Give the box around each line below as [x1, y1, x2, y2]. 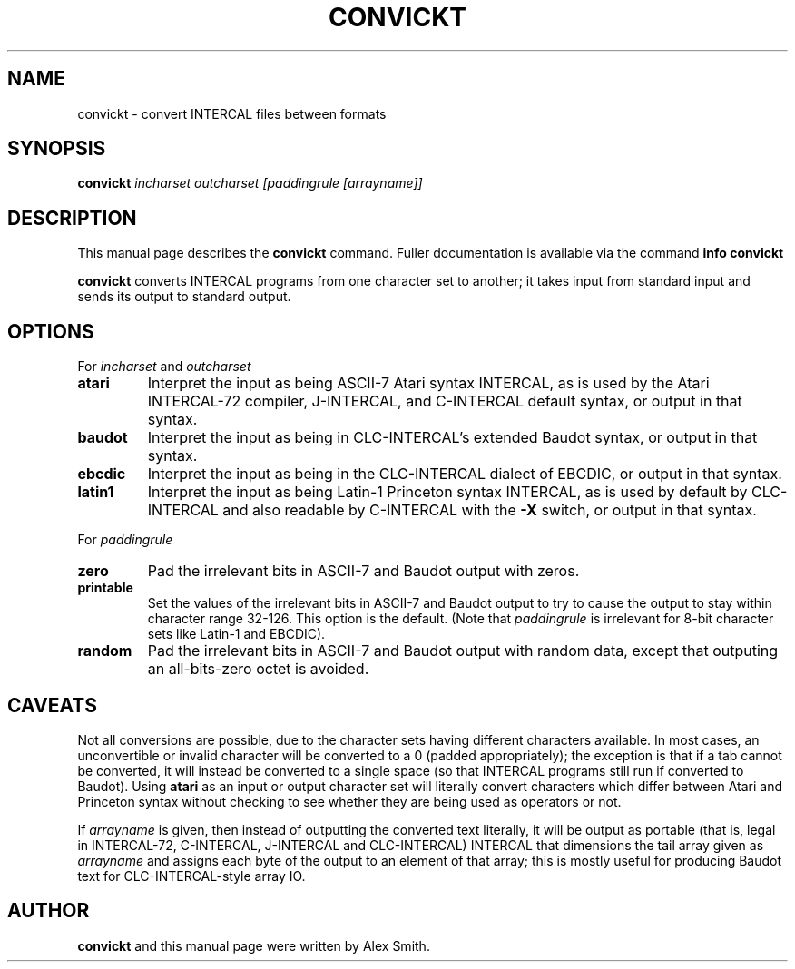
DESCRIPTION [7, 206, 137, 230]
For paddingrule [77, 532, 173, 548]
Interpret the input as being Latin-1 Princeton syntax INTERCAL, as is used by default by [147, 483, 748, 502]
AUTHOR [7, 899, 90, 923]
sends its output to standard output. [77, 289, 291, 305]
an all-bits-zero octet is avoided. [147, 660, 369, 679]
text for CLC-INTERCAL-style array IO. [77, 867, 306, 884]
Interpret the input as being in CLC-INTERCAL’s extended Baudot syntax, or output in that [147, 428, 758, 447]
